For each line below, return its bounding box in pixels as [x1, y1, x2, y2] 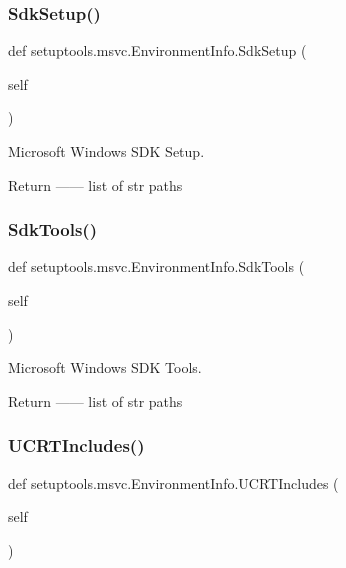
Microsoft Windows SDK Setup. [8, 141, 205, 161]
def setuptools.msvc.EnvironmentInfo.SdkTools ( [8, 256, 305, 277]
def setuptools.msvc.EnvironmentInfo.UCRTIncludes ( [8, 472, 339, 493]
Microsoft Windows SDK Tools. [8, 357, 202, 378]
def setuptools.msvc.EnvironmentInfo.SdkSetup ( [8, 40, 307, 61]
